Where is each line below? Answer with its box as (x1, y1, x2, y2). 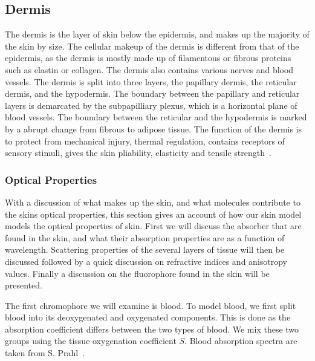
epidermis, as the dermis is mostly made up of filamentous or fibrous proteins (5, 51, 291, 64)
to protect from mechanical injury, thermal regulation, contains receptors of (5, 134, 285, 147)
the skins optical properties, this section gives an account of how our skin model (5, 207, 302, 220)
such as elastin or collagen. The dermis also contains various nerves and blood (5, 63, 294, 76)
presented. (5, 279, 42, 291)
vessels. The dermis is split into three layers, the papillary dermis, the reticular (5, 75, 297, 88)
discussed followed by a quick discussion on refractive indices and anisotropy (5, 255, 288, 267)
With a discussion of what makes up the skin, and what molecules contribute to (5, 195, 300, 208)
